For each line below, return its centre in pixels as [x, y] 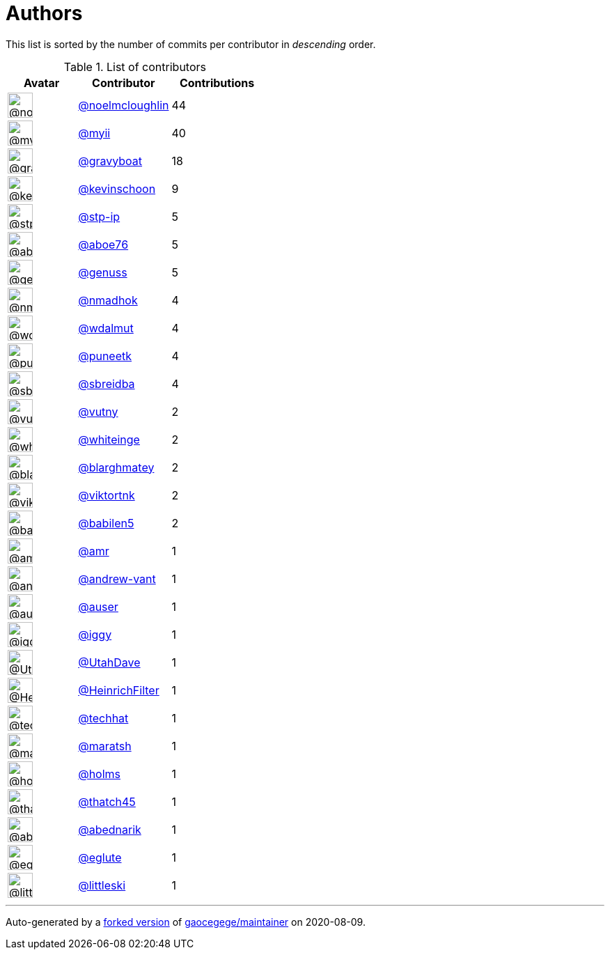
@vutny [98, 411]
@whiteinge [109, 439]
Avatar [41, 83]
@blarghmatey [116, 467]
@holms [100, 774]
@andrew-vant [117, 579]
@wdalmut [106, 328]
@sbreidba [107, 383]
